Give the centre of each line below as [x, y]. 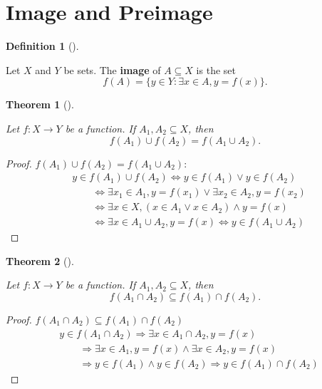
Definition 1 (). [42, 46]
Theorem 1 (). [40, 104]
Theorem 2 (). [40, 260]
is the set [216, 69]
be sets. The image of [112, 69]
